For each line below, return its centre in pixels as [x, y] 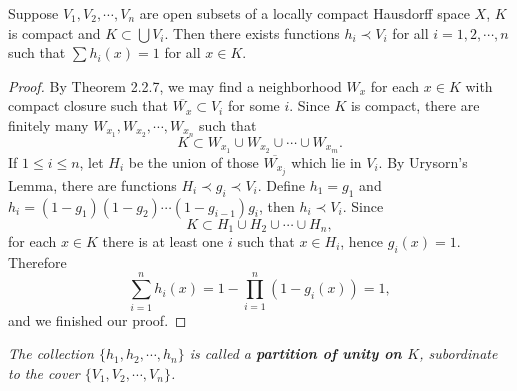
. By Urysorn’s [423, 161]
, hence [362, 241]
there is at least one [163, 241]
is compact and [54, 32]
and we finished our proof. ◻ [97, 319]
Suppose [33, 13]
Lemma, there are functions [92, 184]
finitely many [48, 124]
